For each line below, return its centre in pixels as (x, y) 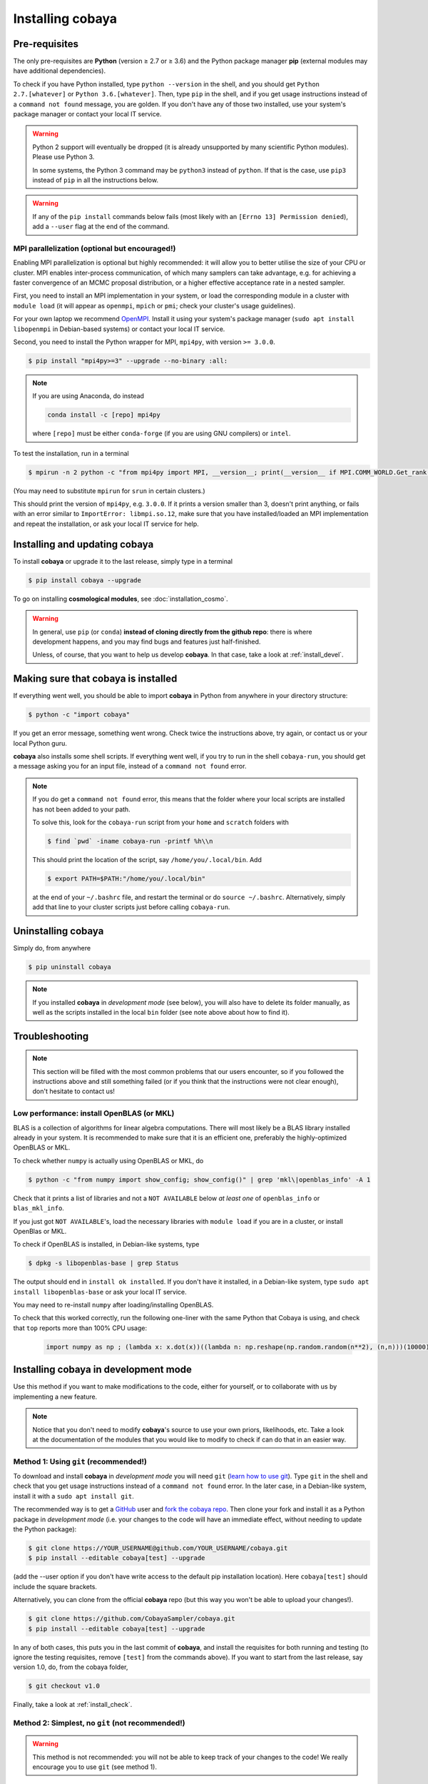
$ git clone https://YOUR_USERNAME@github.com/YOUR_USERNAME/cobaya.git (158, 1548)
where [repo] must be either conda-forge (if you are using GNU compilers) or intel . (162, 434)
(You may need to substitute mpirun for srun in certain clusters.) (109, 491)
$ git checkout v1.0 (64, 1686)
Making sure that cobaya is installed (95, 679)
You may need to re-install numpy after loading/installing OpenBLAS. (113, 1305)
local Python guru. (40, 743)
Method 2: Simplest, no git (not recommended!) (99, 1723)
